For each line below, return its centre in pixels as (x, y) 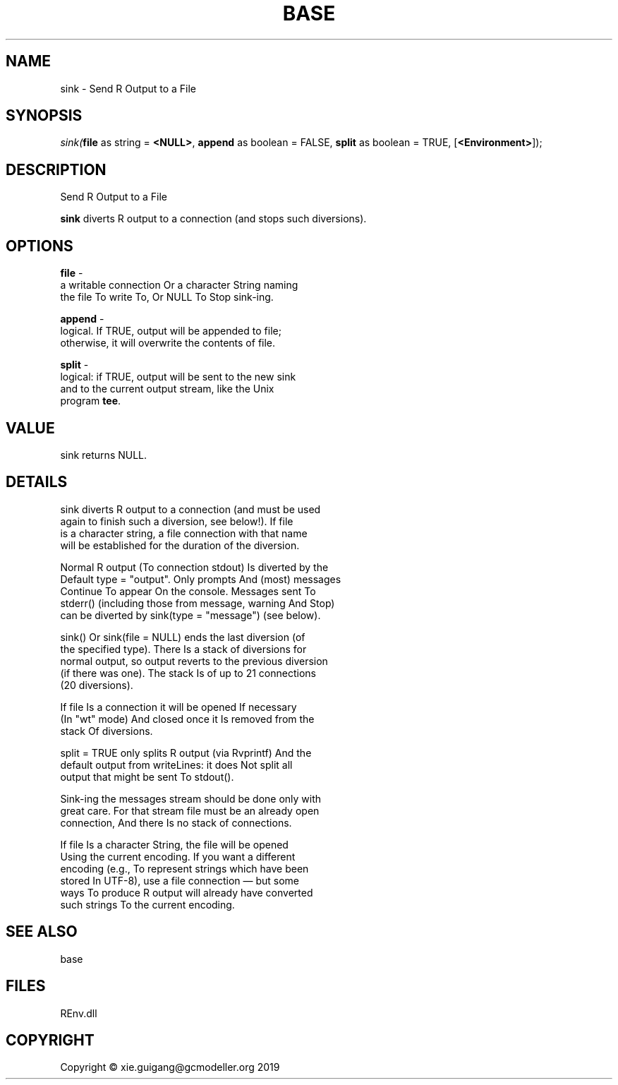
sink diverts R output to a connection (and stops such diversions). (213, 219)
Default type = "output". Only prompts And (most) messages (201, 579)
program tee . (91, 401)
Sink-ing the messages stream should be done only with (191, 798)
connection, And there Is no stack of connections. (176, 822)
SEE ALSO (42, 932)
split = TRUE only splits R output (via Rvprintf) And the (186, 753)
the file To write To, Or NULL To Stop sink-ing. (167, 297)
